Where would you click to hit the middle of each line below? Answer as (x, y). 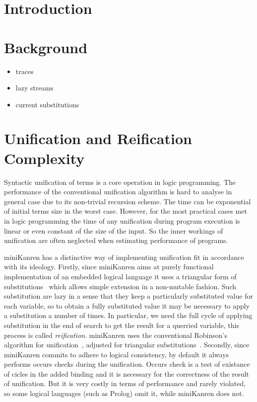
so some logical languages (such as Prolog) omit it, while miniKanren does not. (124, 393)
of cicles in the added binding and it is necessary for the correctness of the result (127, 373)
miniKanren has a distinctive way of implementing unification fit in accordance (124, 257)
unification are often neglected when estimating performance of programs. (116, 240)
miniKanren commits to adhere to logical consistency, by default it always (117, 354)
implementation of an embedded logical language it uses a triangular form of (120, 276)
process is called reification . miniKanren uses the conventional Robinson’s (116, 335)
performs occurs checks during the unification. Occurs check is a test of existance (127, 364)
